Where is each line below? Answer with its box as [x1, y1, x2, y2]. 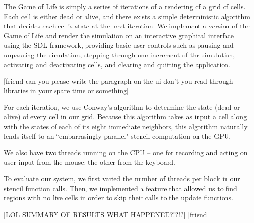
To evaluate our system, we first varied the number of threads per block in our [4, 173, 240, 183]
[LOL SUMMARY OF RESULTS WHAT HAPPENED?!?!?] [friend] [4, 209, 209, 219]
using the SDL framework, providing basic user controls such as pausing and [4, 40, 234, 50]
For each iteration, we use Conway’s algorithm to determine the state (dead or [4, 102, 240, 112]
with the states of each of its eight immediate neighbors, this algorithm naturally [4, 121, 248, 131]
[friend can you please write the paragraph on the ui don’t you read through [4, 76, 233, 86]
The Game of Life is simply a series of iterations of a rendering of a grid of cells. [4, 1, 246, 11]
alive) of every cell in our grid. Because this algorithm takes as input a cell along [4, 111, 247, 121]
